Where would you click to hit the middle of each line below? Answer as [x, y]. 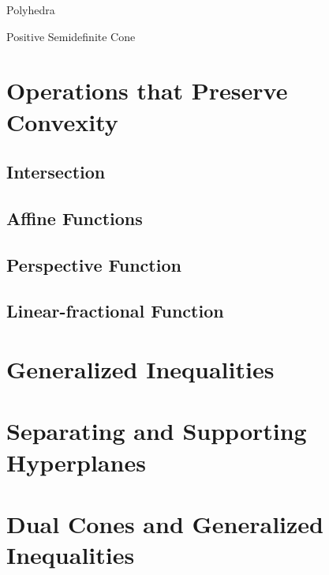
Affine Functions [75, 218]
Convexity [62, 121]
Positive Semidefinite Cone [71, 36]
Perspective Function [94, 264]
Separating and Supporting [157, 431]
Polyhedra [31, 9]
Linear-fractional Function [115, 311]
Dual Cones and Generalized [165, 524]
